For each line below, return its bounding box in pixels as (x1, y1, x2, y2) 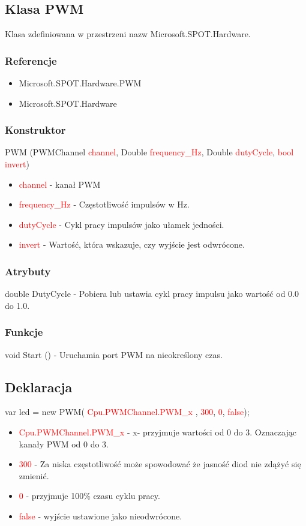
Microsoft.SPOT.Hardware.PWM (19, 77, 142, 89)
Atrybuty (5, 263, 51, 278)
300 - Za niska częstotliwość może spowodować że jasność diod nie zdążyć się (19, 458, 301, 470)
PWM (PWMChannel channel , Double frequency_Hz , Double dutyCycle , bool (5, 146, 294, 158)
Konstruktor (5, 122, 66, 137)
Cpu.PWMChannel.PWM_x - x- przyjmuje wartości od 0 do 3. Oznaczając (19, 426, 296, 438)
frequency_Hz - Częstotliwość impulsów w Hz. (19, 198, 190, 211)
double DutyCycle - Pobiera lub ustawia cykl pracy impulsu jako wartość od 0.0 (5, 287, 299, 300)
